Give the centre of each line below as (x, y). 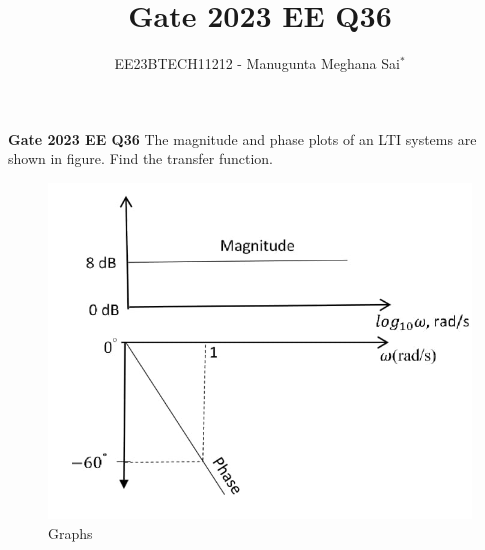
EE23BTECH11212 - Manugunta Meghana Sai (257, 63)
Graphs (70, 532)
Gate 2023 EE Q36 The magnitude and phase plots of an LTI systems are (242, 138)
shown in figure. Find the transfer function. (140, 158)
